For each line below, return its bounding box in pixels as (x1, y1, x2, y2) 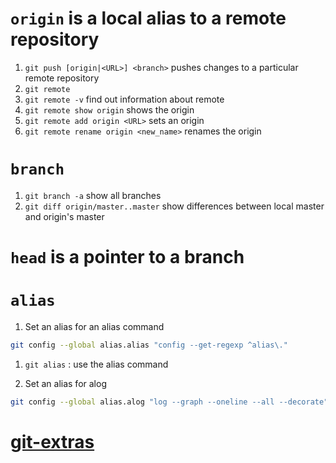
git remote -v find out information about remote (24, 93, 225, 105)
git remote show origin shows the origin (24, 103, 195, 116)
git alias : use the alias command (24, 358, 169, 370)
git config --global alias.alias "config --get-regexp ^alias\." (10, 340, 288, 350)
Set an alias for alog (24, 377, 107, 389)
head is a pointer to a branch (10, 246, 245, 269)
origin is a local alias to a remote (10, 7, 287, 30)
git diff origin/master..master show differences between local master (24, 200, 325, 212)
